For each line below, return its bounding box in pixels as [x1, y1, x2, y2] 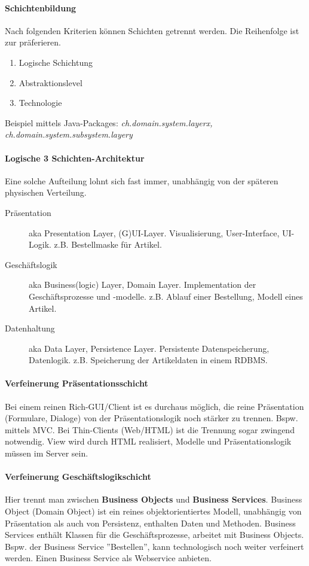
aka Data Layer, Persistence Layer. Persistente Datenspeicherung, [29, 342, 270, 354]
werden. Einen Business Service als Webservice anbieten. [5, 552, 212, 564]
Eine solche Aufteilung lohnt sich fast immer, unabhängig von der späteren [5, 174, 279, 187]
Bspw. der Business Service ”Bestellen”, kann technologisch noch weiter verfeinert [5, 540, 304, 552]
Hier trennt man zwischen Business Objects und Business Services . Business [5, 493, 302, 506]
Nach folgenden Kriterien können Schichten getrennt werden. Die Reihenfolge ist [5, 24, 299, 36]
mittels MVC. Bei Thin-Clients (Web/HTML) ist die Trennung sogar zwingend [5, 423, 295, 436]
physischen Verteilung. [5, 186, 87, 199]
